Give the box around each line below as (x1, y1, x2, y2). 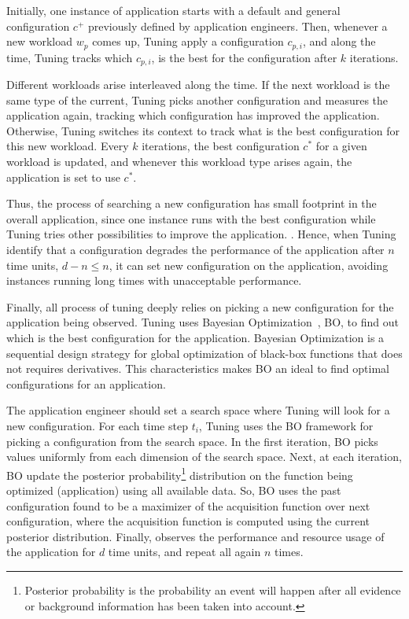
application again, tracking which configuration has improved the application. (6, 107, 380, 123)
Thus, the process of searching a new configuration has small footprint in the (6, 195, 377, 212)
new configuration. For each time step (6, 417, 188, 433)
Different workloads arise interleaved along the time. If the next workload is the (6, 76, 390, 93)
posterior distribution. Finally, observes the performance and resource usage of (6, 528, 385, 544)
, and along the (302, 33, 376, 50)
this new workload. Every (6, 138, 129, 154)
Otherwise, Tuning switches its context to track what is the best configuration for (6, 122, 400, 138)
